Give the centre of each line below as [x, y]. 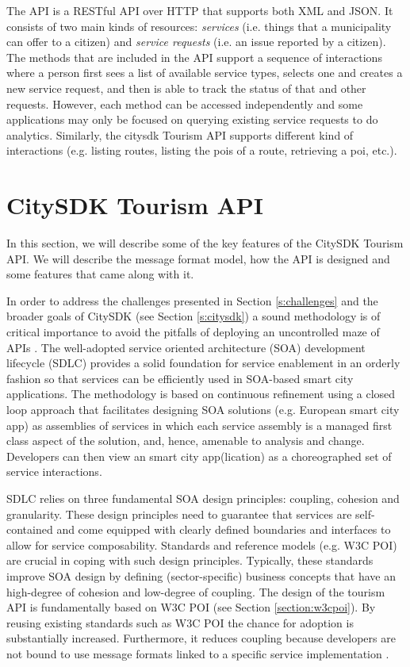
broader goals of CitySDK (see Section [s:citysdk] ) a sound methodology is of [194, 316]
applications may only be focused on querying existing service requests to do [192, 119]
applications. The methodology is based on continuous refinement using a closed [201, 394]
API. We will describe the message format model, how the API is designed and [198, 258]
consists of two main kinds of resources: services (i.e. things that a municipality [199, 26]
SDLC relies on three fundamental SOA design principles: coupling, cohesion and [203, 498]
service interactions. [54, 471]
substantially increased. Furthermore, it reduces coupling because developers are [201, 638]
